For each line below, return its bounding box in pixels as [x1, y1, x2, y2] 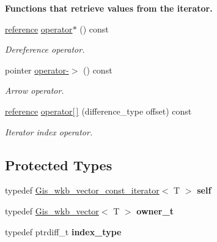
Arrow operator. [5, 84, 64, 97]
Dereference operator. [5, 43, 85, 56]
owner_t [136, 204, 174, 217]
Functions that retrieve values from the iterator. [5, 2, 213, 14]
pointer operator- [5, 63, 69, 76]
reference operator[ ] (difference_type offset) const [5, 104, 192, 117]
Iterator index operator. [5, 125, 93, 138]
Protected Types [5, 155, 112, 174]
